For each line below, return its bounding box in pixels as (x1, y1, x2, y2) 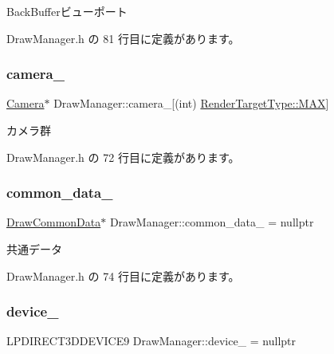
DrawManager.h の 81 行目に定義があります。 (6, 29, 240, 46)
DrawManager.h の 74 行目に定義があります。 (6, 267, 240, 284)
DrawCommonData (6, 214, 101, 230)
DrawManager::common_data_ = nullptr (109, 214, 314, 230)
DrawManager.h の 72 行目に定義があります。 (6, 148, 240, 165)
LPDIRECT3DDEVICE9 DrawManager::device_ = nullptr (6, 332, 296, 349)
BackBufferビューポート (6, 3, 128, 19)
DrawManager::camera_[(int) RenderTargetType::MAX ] (53, 95, 329, 112)
